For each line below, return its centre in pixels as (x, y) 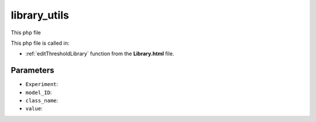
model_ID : (39, 92)
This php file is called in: (40, 43)
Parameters (32, 71)
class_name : (42, 101)
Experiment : (42, 84)
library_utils (40, 15)
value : (34, 109)
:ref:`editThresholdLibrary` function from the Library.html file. (100, 54)
